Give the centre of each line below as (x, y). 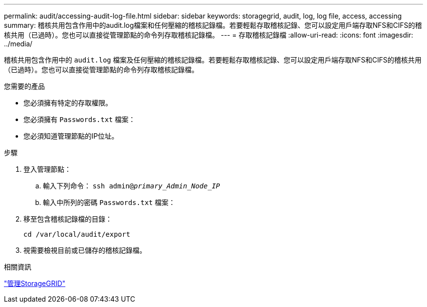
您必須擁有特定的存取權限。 (68, 103)
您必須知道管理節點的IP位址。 (71, 136)
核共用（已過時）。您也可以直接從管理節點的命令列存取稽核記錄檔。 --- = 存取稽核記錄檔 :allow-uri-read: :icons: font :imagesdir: (209, 35)
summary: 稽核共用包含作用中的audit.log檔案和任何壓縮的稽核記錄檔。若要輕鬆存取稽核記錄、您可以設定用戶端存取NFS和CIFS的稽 (213, 25)
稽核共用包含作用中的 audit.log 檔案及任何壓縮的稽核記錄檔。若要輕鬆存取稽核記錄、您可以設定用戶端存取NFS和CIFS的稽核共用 (213, 60)
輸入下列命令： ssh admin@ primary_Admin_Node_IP (132, 186)
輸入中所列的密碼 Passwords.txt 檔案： (109, 202)
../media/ (18, 44)
